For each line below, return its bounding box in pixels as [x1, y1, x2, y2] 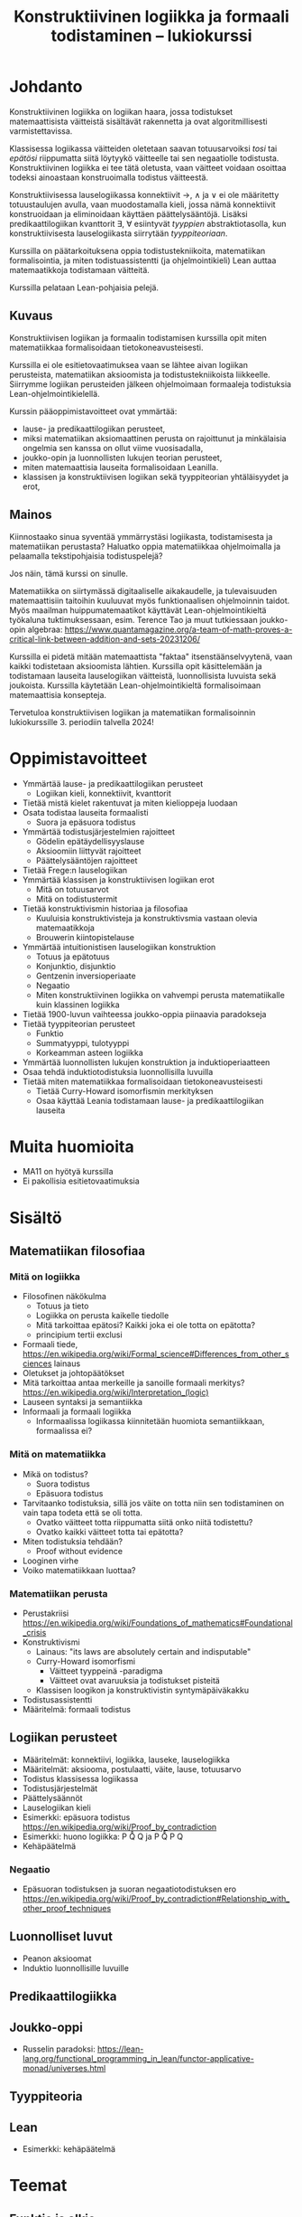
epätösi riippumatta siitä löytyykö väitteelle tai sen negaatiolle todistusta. [9, 152, 279, 164]
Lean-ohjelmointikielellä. [9, 388, 101, 399]
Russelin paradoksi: [22, 2043, 96, 2054]
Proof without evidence [35, 1545, 124, 1556]
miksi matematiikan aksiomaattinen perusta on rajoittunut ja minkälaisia [22, 432, 287, 444]
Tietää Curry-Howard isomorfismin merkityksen [35, 1085, 214, 1096]
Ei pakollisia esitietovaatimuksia [22, 1175, 140, 1186]
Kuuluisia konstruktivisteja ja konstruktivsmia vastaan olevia [35, 912, 258, 923]
